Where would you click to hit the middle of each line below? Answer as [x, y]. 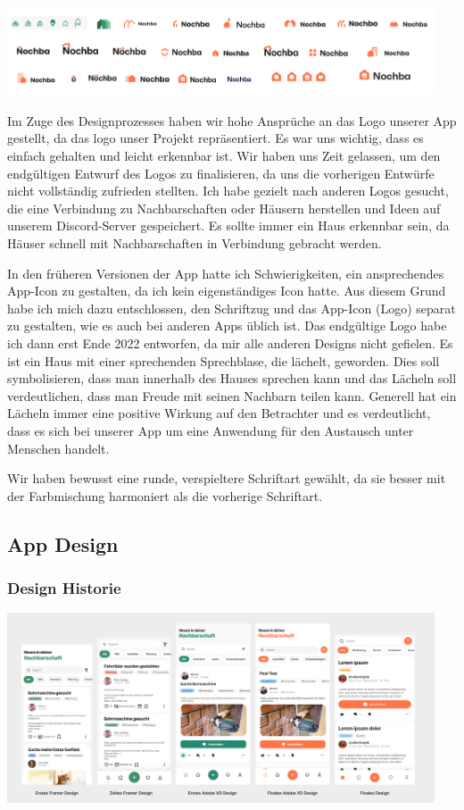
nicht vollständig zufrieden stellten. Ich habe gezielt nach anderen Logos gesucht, [228, 191]
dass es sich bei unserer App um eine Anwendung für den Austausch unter [211, 430]
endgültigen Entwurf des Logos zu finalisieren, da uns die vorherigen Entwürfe [221, 173]
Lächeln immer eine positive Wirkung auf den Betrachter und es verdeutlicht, [219, 413]
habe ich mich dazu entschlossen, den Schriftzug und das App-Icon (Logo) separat [232, 308]
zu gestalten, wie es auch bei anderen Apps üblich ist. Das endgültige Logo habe [227, 326]
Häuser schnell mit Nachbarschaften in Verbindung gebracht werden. [195, 242]
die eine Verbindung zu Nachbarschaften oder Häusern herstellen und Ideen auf [224, 208]
